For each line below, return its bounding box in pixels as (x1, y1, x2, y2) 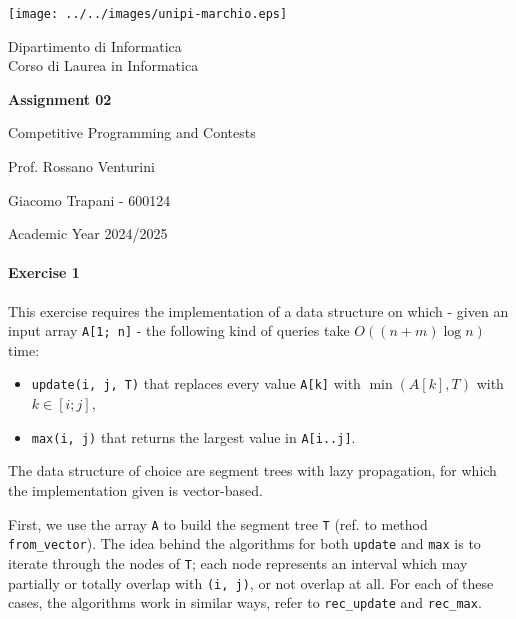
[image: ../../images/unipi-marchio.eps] (8, 7, 288, 21)
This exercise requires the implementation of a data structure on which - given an (8, 300, 509, 321)
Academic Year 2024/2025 (8, 223, 168, 244)
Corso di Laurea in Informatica (8, 55, 199, 76)
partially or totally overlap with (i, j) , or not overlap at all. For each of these (8, 572, 494, 593)
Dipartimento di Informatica (8, 35, 182, 56)
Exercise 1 (8, 262, 80, 283)
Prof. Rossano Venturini (8, 156, 155, 177)
